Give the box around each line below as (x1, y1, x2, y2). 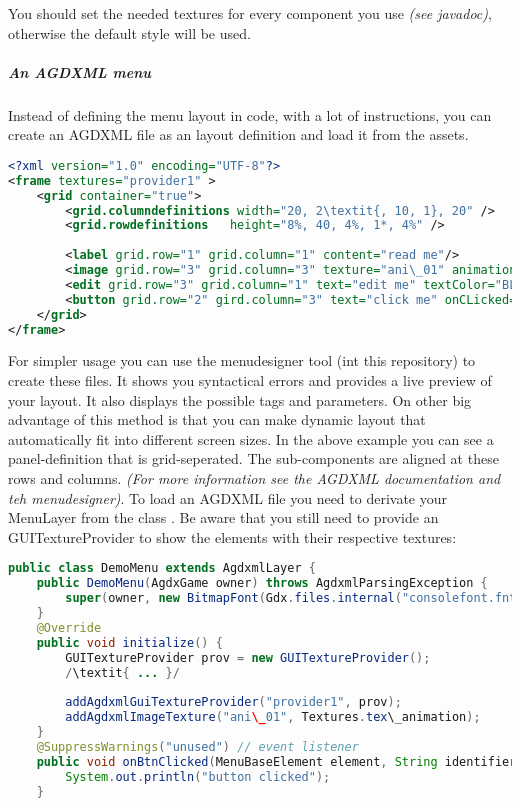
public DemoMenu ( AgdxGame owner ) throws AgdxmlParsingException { (36, 576, 488, 591)
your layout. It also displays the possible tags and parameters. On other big (8, 389, 472, 410)
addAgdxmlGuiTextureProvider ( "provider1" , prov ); (65, 695, 402, 710)
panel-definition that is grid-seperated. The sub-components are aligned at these (8, 448, 499, 469)
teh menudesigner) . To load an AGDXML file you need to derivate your (8, 487, 447, 508)
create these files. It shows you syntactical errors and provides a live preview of (8, 370, 492, 391)
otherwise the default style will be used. (8, 22, 251, 43)
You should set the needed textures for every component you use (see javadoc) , (8, 3, 492, 23)
